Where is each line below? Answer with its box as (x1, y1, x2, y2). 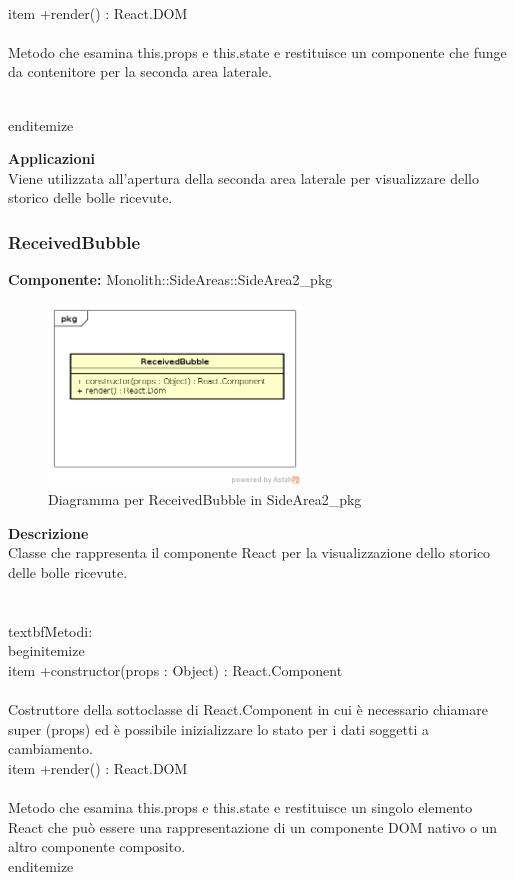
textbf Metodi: (8, 620, 93, 641)
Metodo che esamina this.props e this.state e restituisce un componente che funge (8, 41, 507, 62)
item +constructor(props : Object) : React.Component (8, 659, 343, 680)
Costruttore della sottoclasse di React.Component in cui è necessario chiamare (8, 699, 488, 720)
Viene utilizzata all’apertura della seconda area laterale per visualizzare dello (8, 167, 479, 188)
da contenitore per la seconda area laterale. (8, 61, 272, 82)
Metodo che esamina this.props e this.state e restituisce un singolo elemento (8, 797, 473, 818)
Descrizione (8, 522, 89, 543)
